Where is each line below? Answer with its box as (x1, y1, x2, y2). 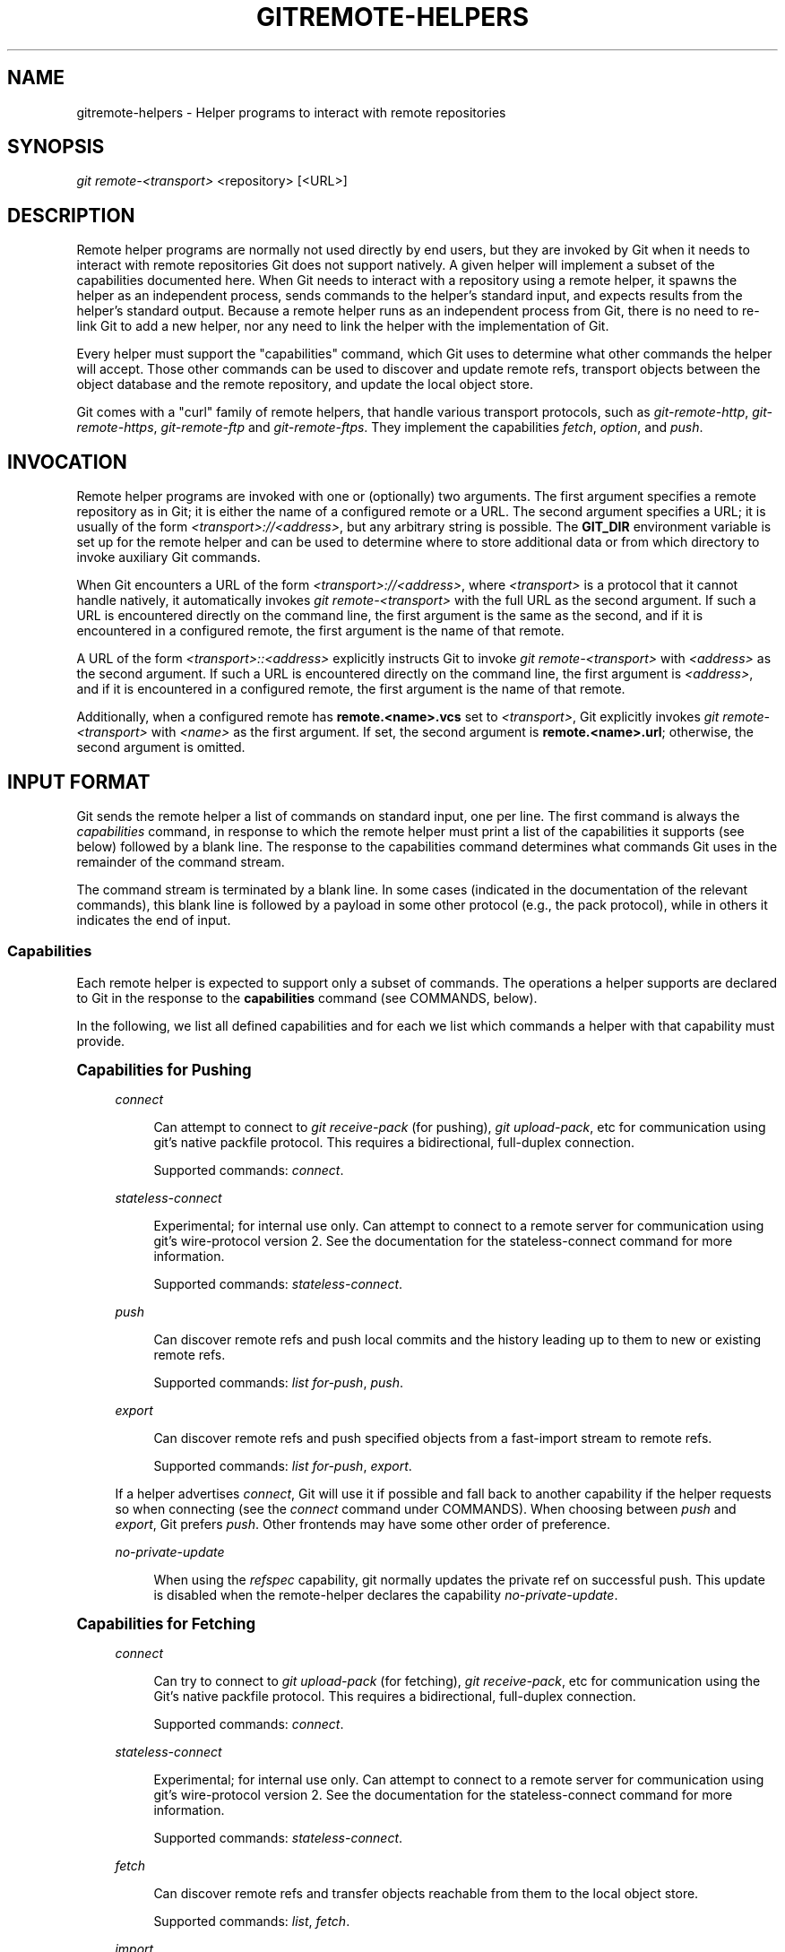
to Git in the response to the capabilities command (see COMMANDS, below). (76, 989, 538, 1006)
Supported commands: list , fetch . (153, 1913, 350, 1929)
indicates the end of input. (76, 911, 231, 928)
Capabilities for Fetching (76, 1614, 255, 1633)
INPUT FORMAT (7, 770, 151, 793)
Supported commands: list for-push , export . (153, 1457, 412, 1473)
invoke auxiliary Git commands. (76, 549, 261, 566)
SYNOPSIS (7, 135, 105, 159)
